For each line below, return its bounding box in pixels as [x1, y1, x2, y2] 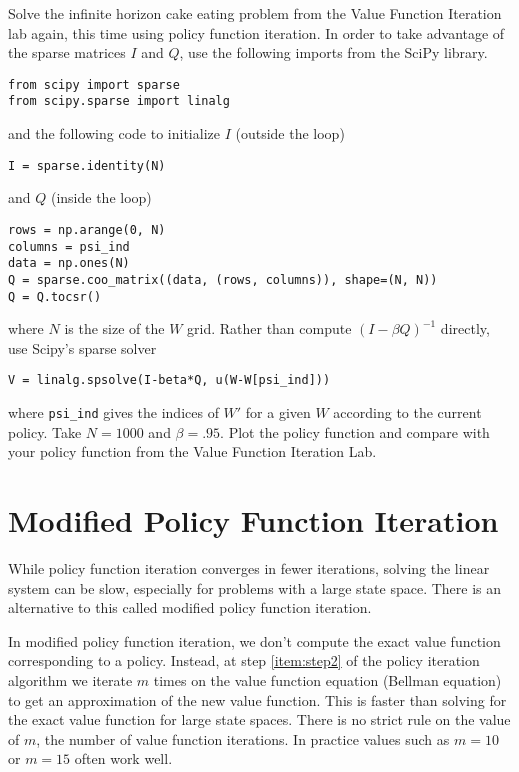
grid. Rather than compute [187, 318, 352, 339]
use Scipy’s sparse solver [8, 337, 157, 358]
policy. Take [8, 421, 82, 442]
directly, [440, 318, 490, 339]
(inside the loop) [50, 187, 152, 208]
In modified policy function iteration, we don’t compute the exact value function [8, 630, 501, 651]
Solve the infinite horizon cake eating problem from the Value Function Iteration [8, 3, 502, 23]
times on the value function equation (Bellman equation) [153, 670, 502, 690]
